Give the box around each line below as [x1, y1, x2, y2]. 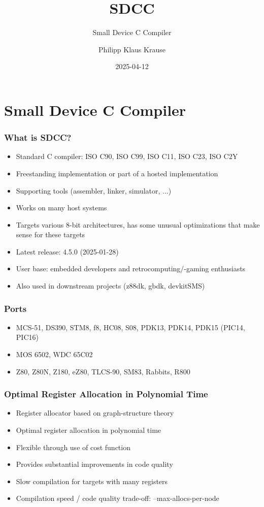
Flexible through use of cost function [16, 441, 130, 452]
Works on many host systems [16, 202, 107, 213]
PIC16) [16, 332, 39, 342]
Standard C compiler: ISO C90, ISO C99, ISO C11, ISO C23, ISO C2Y [16, 151, 238, 162]
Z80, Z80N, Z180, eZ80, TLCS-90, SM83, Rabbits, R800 [16, 366, 190, 376]
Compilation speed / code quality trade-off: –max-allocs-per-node [16, 493, 219, 503]
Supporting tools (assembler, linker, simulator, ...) [16, 185, 172, 196]
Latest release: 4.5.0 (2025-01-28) [16, 246, 119, 257]
